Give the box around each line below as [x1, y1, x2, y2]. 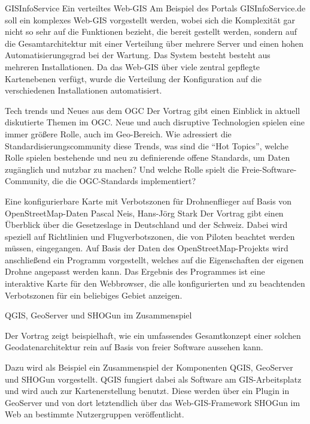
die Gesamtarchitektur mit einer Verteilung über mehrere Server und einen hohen [5, 37, 304, 49]
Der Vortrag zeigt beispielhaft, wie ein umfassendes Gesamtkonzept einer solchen [5, 329, 301, 341]
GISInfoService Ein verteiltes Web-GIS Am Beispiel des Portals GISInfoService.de [5, 2, 306, 14]
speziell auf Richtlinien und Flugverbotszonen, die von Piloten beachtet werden [5, 230, 295, 242]
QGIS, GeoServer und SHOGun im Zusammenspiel [5, 309, 192, 321]
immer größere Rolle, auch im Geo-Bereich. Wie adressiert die [5, 127, 232, 140]
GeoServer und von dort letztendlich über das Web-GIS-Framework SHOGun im [5, 396, 300, 408]
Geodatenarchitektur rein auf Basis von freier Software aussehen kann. [5, 341, 263, 353]
